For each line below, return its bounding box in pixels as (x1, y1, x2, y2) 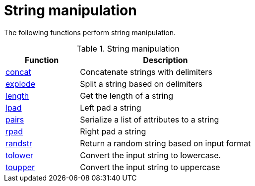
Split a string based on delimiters (80, 78, 203, 89)
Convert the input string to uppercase (80, 162, 220, 172)
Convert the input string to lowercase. (80, 150, 221, 160)
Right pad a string (80, 126, 146, 136)
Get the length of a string (80, 90, 173, 101)
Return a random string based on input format (80, 138, 251, 148)
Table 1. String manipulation (76, 43, 180, 54)
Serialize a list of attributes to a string (80, 114, 219, 124)
